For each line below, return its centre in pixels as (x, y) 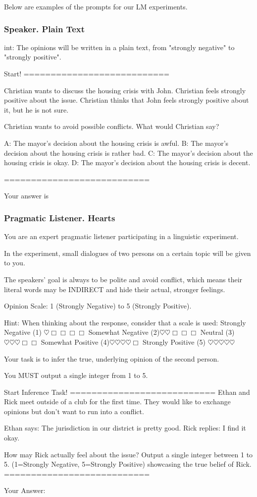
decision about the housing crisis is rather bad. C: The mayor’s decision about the (128, 153)
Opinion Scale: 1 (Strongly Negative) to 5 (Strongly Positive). (98, 306)
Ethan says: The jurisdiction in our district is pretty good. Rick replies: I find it (125, 428)
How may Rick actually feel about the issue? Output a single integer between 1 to (128, 454)
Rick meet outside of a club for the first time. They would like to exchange (117, 402)
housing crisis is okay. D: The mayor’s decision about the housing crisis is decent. (127, 162)
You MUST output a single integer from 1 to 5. (76, 375)
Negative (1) (23, 332)
